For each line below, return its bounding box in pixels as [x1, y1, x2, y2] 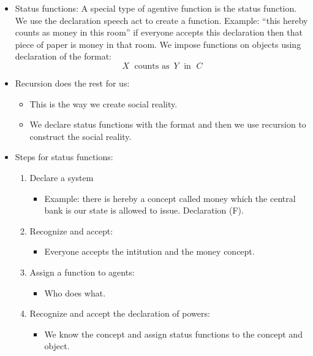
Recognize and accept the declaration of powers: [29, 307, 210, 320]
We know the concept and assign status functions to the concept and [44, 327, 303, 340]
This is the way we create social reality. [29, 97, 178, 110]
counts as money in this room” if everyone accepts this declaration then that [15, 26, 303, 39]
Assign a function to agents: [29, 265, 135, 278]
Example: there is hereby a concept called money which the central [44, 192, 296, 204]
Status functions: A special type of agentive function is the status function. [15, 2, 297, 14]
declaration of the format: [15, 50, 112, 63]
